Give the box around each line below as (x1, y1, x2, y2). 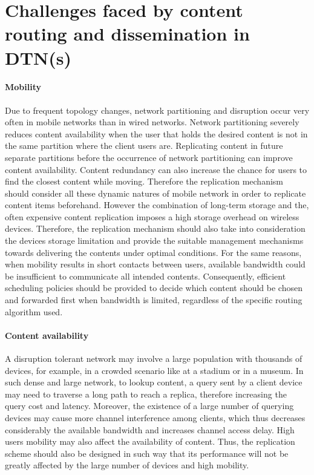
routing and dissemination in (5, 21, 250, 46)
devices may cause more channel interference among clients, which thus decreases (5, 411, 306, 424)
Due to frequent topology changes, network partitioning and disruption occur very (5, 103, 310, 116)
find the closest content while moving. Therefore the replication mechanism (5, 175, 283, 188)
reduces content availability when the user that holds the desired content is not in (5, 127, 308, 140)
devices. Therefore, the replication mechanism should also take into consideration (5, 222, 306, 235)
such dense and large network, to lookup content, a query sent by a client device (5, 376, 303, 388)
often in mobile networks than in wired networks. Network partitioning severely (5, 116, 299, 128)
